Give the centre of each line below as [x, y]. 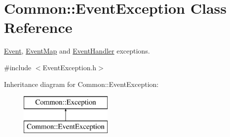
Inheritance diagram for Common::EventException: [81, 84]
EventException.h [70, 67]
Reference [38, 27]
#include [18, 67]
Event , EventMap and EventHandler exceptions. [77, 51]
